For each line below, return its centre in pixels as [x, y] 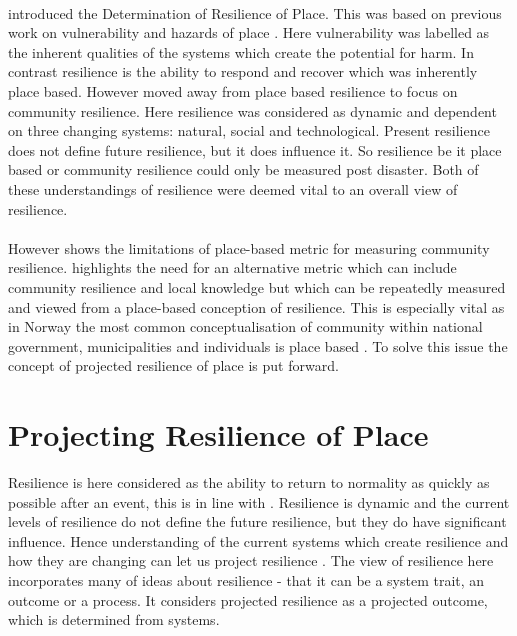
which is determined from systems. [114, 619]
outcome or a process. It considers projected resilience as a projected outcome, [248, 599]
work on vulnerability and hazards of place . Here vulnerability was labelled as [249, 32]
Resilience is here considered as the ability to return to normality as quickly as [249, 482]
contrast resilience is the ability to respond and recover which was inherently [243, 71]
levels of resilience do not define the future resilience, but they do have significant [257, 521]
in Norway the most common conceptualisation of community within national [245, 326]
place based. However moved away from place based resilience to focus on [233, 90]
